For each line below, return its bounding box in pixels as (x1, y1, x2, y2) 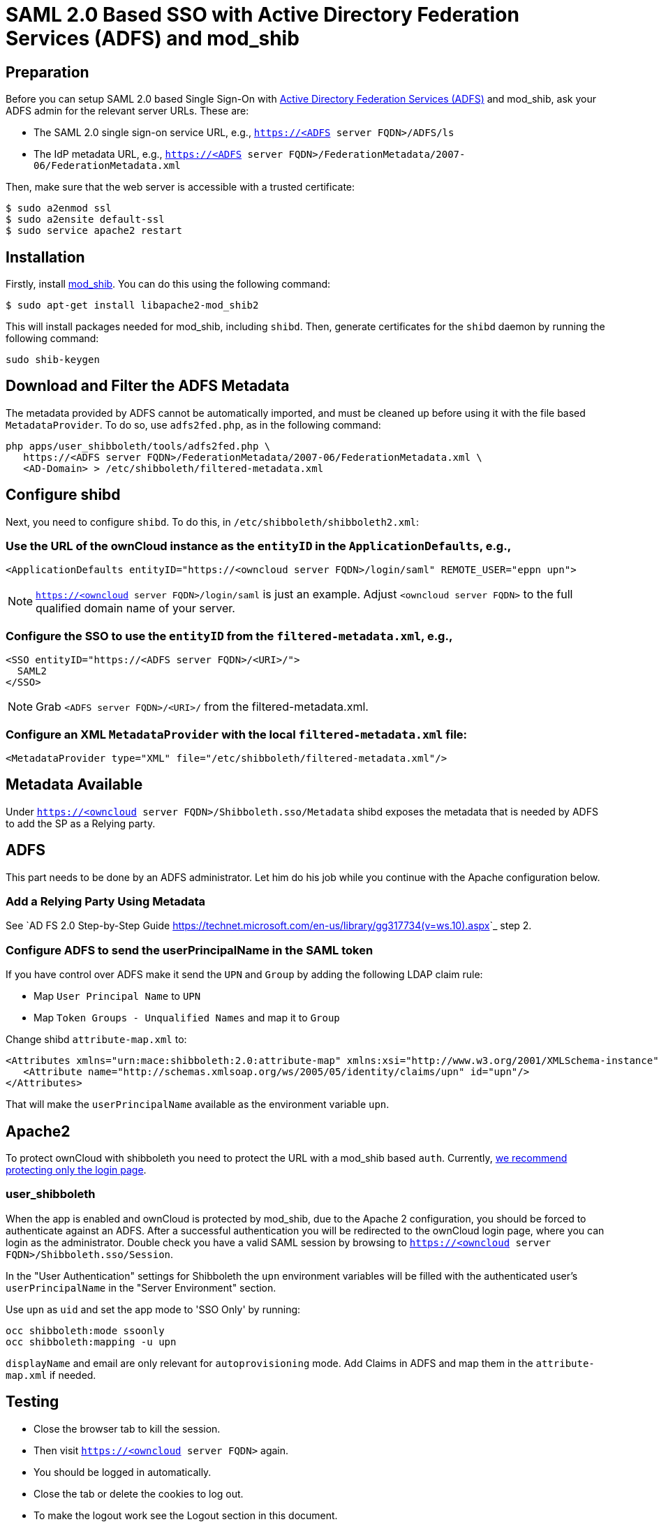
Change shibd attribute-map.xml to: (6, 1033, 187, 1046)
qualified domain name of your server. (36, 601, 235, 616)
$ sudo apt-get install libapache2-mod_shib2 (6, 300, 259, 311)
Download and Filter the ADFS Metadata (6, 377, 290, 395)
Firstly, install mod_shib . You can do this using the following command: (6, 278, 331, 290)
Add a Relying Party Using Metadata (6, 894, 206, 909)
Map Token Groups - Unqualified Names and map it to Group (34, 1012, 340, 1024)
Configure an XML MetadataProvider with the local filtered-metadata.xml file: (6, 727, 468, 741)
